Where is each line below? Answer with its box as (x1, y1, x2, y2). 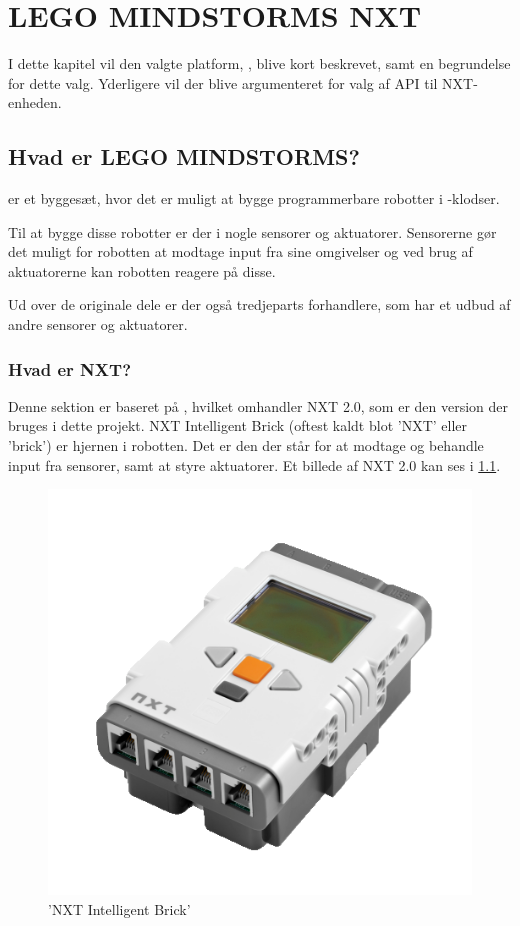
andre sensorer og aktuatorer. (8, 314, 188, 335)
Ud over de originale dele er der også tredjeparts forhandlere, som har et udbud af (8, 294, 511, 315)
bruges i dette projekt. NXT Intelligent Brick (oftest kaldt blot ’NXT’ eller (8, 415, 468, 436)
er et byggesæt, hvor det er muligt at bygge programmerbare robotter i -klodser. (8, 188, 500, 209)
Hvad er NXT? (8, 356, 132, 381)
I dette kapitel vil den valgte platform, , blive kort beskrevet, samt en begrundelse (8, 53, 511, 74)
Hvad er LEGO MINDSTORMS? (8, 141, 360, 172)
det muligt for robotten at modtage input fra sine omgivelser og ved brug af (8, 241, 473, 262)
